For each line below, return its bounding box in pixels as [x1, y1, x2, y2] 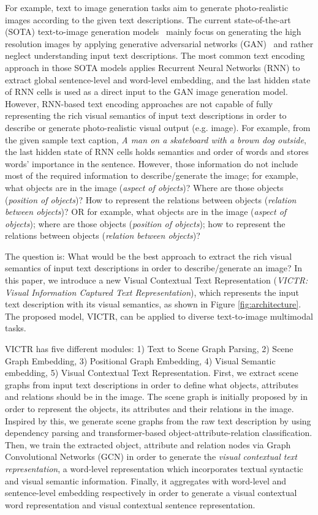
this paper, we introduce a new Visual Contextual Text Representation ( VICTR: [5, 274, 308, 287]
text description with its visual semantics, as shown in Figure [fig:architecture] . [5, 298, 301, 310]
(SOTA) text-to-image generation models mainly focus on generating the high [5, 25, 301, 38]
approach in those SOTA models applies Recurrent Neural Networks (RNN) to [5, 61, 300, 73]
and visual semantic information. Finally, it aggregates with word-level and [5, 474, 287, 487]
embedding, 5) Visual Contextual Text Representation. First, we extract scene [5, 366, 298, 379]
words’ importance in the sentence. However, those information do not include [5, 157, 298, 170]
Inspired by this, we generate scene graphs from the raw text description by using [5, 414, 311, 427]
